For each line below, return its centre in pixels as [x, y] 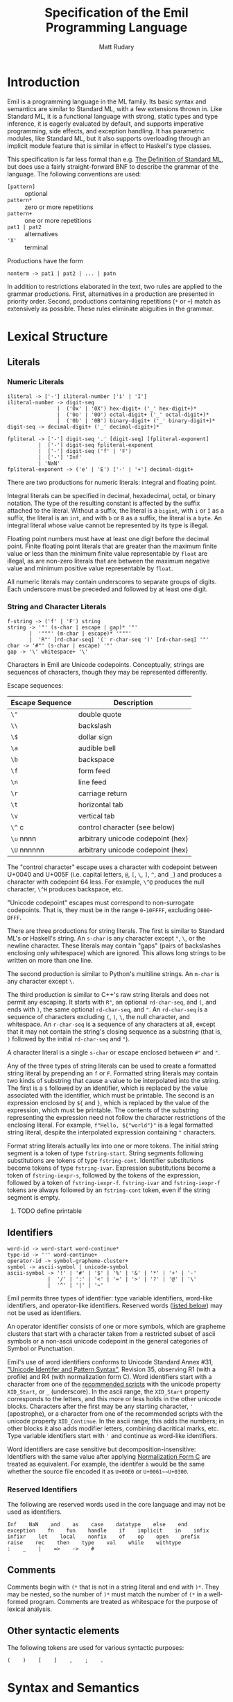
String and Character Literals [57, 607]
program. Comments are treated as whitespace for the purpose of [124, 1601]
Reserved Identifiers [42, 1489]
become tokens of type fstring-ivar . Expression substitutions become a [112, 1168]
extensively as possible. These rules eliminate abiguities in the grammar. [111, 308]
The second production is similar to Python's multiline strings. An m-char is [113, 973]
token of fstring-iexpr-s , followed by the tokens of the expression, [104, 1175]
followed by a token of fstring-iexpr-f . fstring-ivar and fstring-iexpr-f [114, 1182]
